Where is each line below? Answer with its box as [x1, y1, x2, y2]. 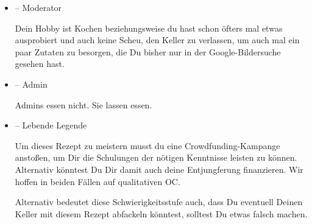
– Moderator [15, 1, 62, 13]
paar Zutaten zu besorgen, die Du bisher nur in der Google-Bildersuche [15, 45, 281, 58]
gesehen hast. [15, 57, 65, 70]
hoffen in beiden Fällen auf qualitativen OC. [15, 175, 180, 187]
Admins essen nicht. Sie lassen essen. [15, 98, 152, 111]
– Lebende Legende [15, 119, 87, 131]
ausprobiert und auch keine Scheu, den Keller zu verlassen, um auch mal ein [15, 33, 300, 46]
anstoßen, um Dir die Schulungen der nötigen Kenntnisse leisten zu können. [15, 151, 297, 164]
